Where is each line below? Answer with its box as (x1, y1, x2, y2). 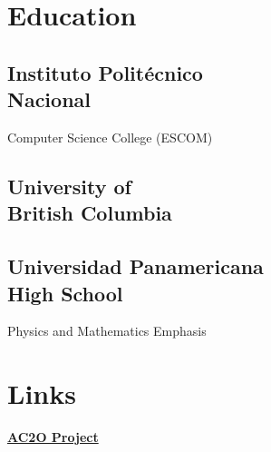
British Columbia (7, 199, 172, 227)
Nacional (7, 85, 92, 113)
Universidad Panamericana (7, 252, 264, 280)
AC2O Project (7, 427, 99, 447)
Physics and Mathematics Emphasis (7, 321, 207, 340)
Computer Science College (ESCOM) (7, 127, 213, 146)
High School (7, 279, 123, 307)
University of (7, 172, 131, 200)
